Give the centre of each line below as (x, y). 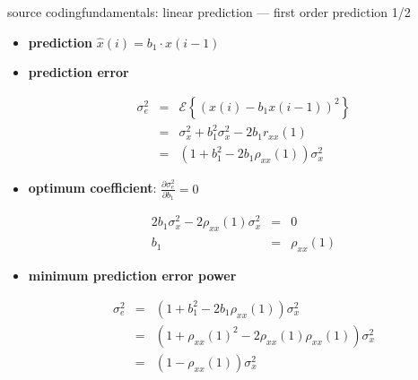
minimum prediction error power (132, 276)
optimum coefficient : (92, 188)
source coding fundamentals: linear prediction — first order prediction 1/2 (209, 12)
